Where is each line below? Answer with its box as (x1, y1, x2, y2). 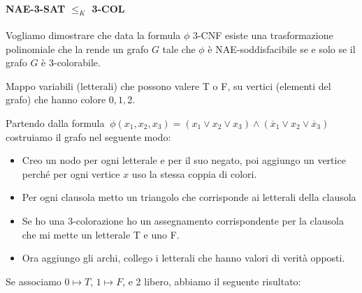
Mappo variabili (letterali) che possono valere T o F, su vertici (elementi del (6, 78, 331, 93)
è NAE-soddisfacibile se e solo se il (208, 41, 356, 56)
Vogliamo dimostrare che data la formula (6, 28, 181, 42)
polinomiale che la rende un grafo (6, 41, 149, 56)
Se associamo (6, 273, 61, 288)
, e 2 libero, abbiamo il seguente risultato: (122, 273, 301, 288)
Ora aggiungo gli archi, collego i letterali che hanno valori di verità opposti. (22, 250, 345, 265)
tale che (162, 41, 196, 56)
